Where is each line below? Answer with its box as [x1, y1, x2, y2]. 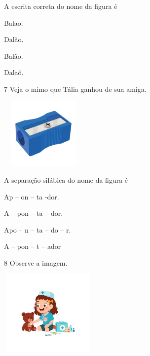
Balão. [4, 50, 23, 61]
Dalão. [4, 34, 24, 44]
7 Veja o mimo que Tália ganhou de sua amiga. [4, 83, 147, 94]
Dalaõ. [4, 67, 24, 78]
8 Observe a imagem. [4, 257, 68, 268]
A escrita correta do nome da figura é [4, 1, 117, 11]
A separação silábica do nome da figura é [4, 174, 128, 185]
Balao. [4, 17, 23, 28]
